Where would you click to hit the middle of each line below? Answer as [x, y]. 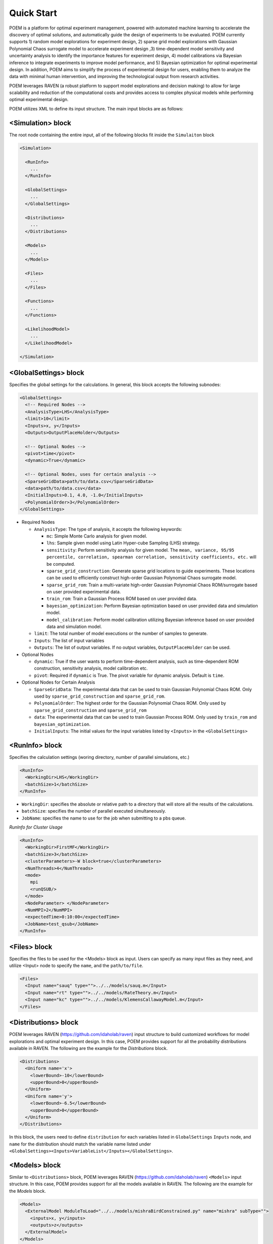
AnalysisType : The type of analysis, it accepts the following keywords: [108, 529]
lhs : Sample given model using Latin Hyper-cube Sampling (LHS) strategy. [124, 543]
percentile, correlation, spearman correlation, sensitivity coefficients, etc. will [151, 557]
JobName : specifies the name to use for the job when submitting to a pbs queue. [104, 818]
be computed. [61, 564]
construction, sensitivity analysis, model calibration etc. [91, 668]
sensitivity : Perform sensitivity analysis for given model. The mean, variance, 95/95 [140, 550]
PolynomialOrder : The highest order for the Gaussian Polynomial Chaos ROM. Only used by [130, 703]
